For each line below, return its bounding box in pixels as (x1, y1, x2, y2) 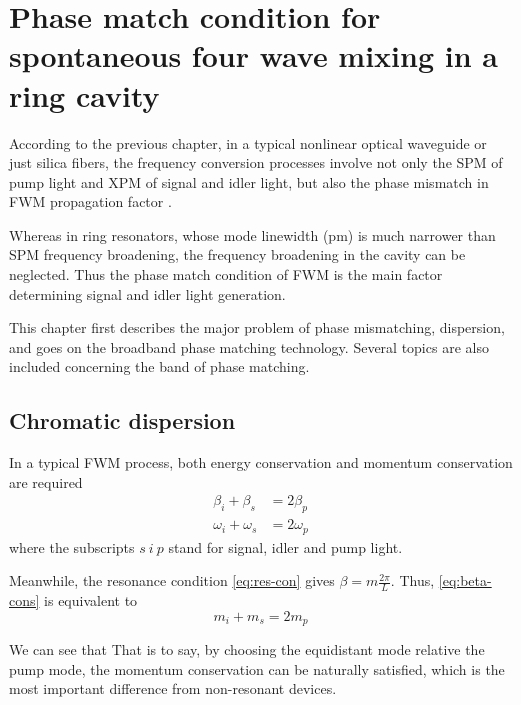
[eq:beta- (438, 570, 492, 591)
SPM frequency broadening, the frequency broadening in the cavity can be (9, 244, 466, 265)
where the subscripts (9, 536, 135, 557)
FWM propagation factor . (9, 191, 172, 212)
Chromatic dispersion (9, 405, 236, 436)
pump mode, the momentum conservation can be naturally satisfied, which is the (9, 658, 505, 679)
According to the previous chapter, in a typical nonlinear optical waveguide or (9, 132, 487, 153)
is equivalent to (44, 590, 138, 611)
